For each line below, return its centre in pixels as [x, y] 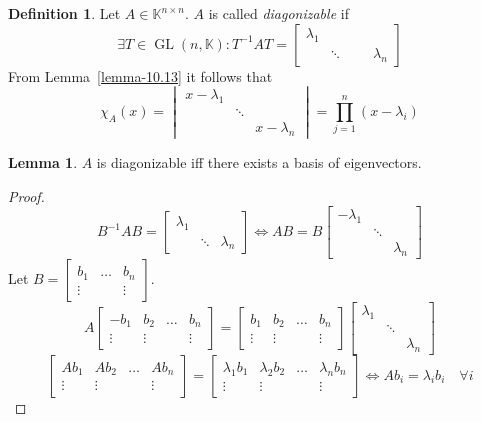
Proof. [26, 195]
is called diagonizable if [278, 13]
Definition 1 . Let [64, 13]
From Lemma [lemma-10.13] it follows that [140, 75]
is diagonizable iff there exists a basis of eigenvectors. [259, 162]
